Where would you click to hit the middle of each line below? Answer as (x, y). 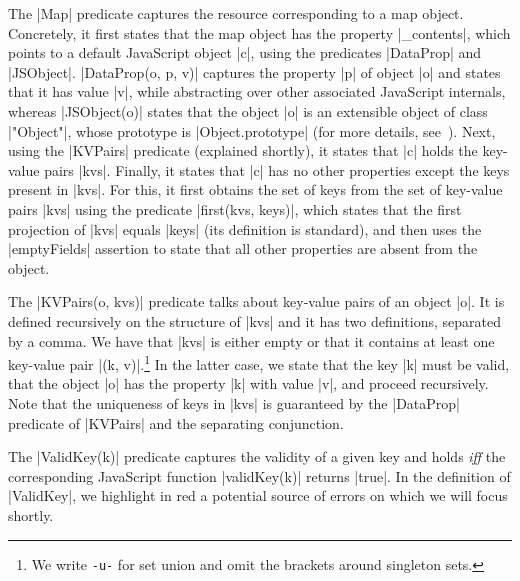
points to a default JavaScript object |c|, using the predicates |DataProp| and (245, 52)
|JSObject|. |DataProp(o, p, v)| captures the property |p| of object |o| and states (254, 71)
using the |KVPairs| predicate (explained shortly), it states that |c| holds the (243, 150)
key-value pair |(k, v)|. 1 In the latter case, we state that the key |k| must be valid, (259, 362)
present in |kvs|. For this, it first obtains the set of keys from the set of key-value (255, 189)
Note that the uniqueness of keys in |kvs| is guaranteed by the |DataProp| (234, 402)
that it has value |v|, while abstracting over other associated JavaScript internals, (257, 91)
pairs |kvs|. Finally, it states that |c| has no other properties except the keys (277, 169)
